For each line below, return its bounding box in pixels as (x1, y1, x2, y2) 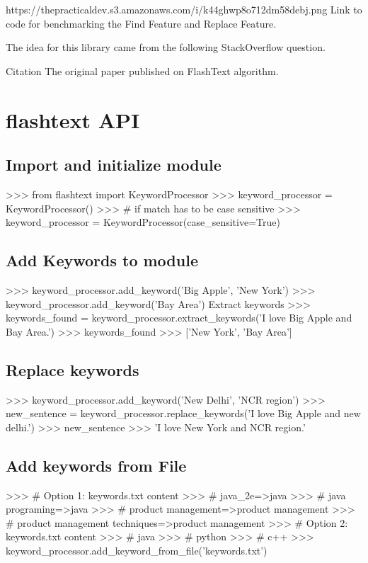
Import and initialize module (6, 154, 222, 176)
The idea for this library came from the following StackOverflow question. (6, 40, 326, 55)
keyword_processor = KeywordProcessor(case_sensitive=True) (6, 215, 280, 229)
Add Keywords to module (6, 249, 198, 271)
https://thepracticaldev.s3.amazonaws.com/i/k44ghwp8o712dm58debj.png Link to (6, 2, 362, 16)
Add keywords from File (6, 454, 187, 476)
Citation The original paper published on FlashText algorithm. (6, 63, 279, 78)
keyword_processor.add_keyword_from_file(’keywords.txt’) (6, 542, 268, 557)
